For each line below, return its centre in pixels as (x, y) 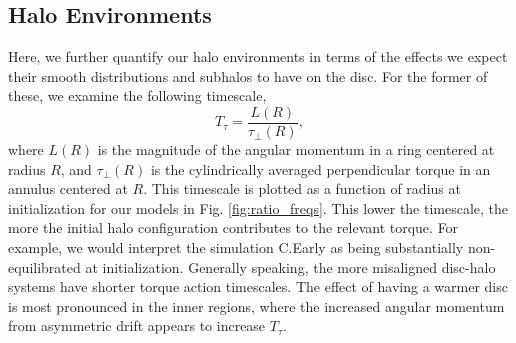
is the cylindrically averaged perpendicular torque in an (320, 168)
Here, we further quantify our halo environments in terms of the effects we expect (258, 56)
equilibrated (44, 266)
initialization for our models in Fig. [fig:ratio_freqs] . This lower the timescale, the (258, 207)
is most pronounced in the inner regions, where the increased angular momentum (256, 305)
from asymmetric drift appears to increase (137, 325)
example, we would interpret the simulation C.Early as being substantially (236, 247)
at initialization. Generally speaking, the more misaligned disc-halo (290, 266)
